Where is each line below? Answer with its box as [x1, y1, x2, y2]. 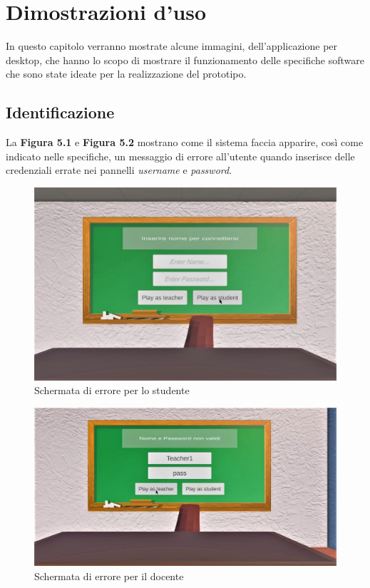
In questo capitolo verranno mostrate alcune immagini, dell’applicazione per [6, 38, 338, 53]
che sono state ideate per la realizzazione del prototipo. [6, 66, 247, 81]
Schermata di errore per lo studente [34, 383, 190, 398]
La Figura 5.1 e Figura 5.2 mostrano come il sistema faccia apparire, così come [6, 135, 364, 150]
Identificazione [6, 101, 115, 123]
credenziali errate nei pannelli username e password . [6, 163, 232, 177]
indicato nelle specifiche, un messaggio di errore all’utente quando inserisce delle [6, 148, 355, 163]
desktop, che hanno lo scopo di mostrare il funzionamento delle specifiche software [6, 52, 364, 67]
